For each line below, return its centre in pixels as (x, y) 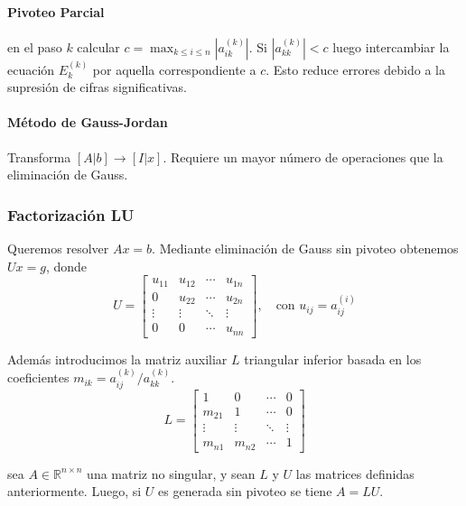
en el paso (35, 46)
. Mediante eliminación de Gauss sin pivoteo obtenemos (305, 248)
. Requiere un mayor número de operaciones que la (303, 156)
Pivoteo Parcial (56, 11)
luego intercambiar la (391, 46)
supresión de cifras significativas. (97, 87)
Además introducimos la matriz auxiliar (117, 359)
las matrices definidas (355, 473)
